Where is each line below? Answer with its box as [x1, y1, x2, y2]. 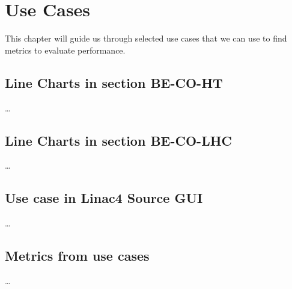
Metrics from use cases [5, 246, 150, 265]
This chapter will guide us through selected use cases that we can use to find [5, 32, 287, 45]
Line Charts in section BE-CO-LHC [5, 131, 233, 149]
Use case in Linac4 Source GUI [5, 188, 203, 207]
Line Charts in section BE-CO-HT [5, 73, 223, 92]
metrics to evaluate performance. [5, 43, 126, 56]
